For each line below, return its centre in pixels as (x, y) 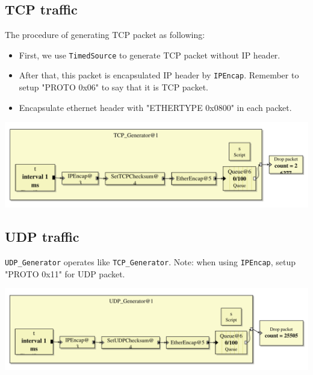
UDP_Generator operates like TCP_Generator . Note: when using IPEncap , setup (150, 261)
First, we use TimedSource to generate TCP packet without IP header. (150, 55)
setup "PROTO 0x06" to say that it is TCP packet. (113, 87)
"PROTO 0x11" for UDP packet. (65, 273)
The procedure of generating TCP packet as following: (105, 35)
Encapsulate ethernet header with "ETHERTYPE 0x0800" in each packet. (155, 107)
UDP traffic (42, 237)
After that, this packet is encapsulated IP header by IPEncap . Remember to (159, 75)
